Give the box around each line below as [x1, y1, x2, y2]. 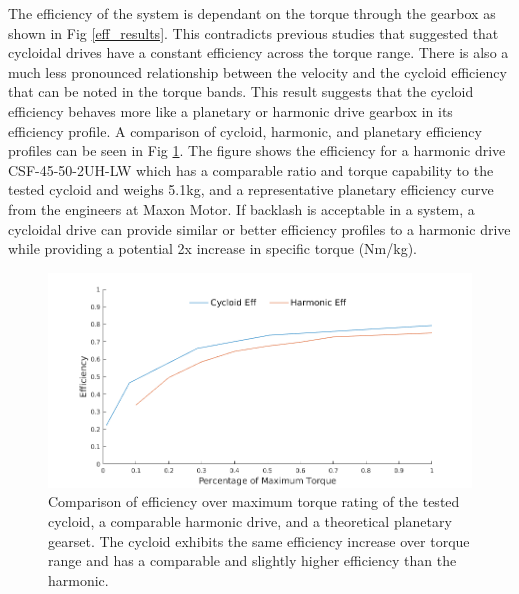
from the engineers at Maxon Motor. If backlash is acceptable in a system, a [8, 198, 475, 219]
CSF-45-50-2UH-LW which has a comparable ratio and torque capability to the [8, 159, 494, 180]
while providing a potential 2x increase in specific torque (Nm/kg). [8, 238, 418, 259]
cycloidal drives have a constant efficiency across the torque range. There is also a [8, 42, 509, 63]
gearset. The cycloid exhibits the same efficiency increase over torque [48, 530, 470, 551]
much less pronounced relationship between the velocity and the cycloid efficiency [8, 61, 507, 82]
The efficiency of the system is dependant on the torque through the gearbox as [8, 3, 496, 23]
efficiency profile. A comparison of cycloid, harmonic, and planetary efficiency [8, 120, 482, 141]
